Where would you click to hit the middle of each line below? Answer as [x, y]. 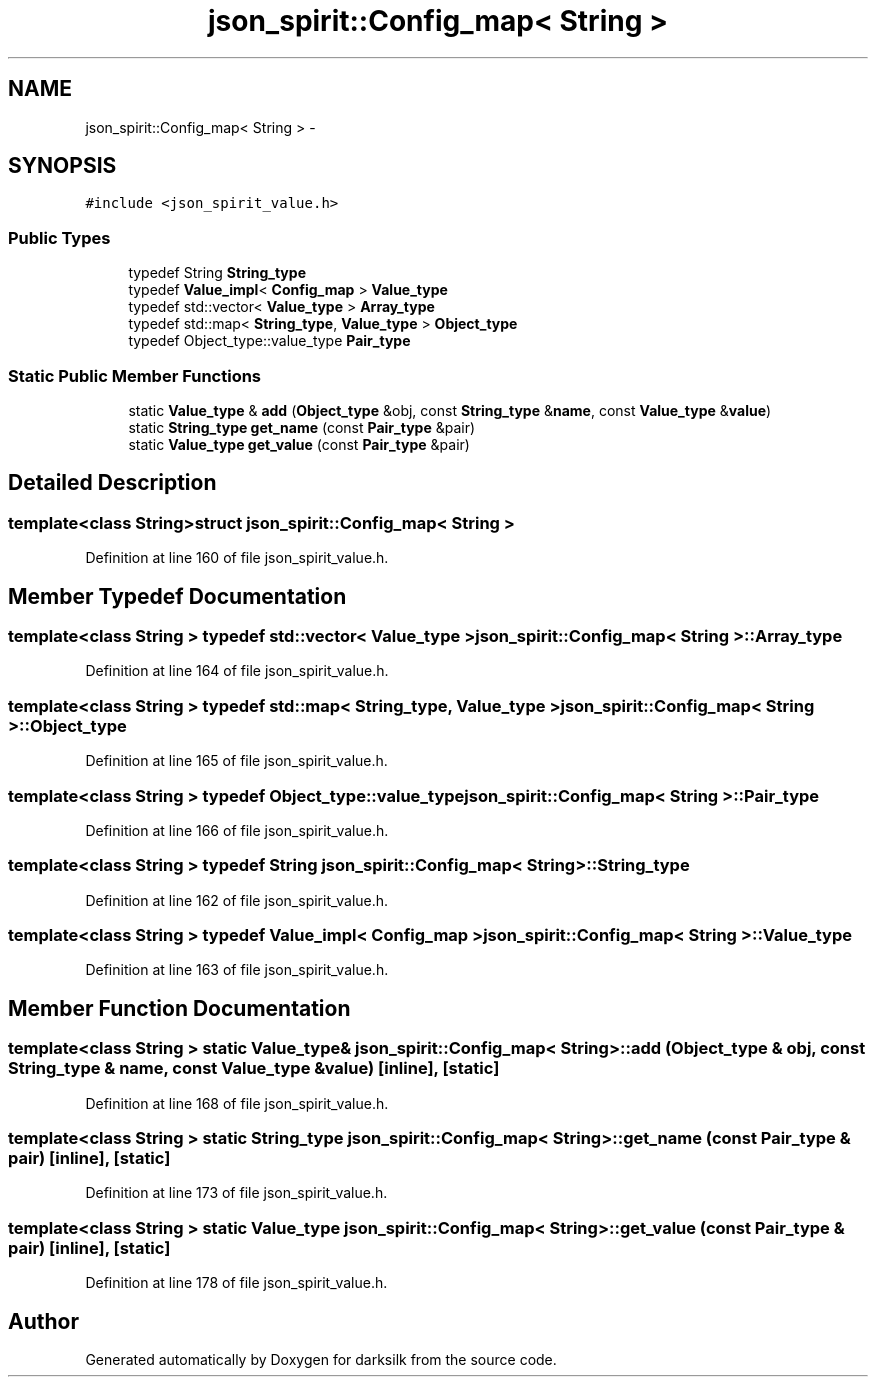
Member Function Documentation [179, 1008]
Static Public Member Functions [135, 375]
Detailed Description [112, 483]
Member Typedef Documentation [177, 596]
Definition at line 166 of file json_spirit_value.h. [237, 830]
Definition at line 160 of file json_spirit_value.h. [237, 558]
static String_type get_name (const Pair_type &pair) [302, 427]
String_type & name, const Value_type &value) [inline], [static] [254, 1068]
